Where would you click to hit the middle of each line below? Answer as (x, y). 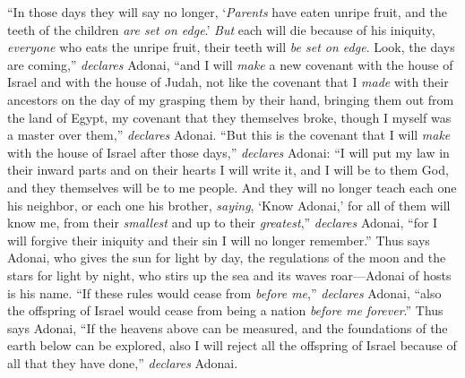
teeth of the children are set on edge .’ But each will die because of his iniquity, (221, 29)
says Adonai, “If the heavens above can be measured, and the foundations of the (228, 327)
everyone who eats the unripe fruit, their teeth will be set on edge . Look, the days (231, 47)
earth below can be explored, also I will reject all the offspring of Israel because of (232, 345)
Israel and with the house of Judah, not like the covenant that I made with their (228, 82)
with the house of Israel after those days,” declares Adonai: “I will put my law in (228, 152)
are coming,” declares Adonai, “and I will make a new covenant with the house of (230, 64)
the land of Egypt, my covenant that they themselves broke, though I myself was (229, 117)
